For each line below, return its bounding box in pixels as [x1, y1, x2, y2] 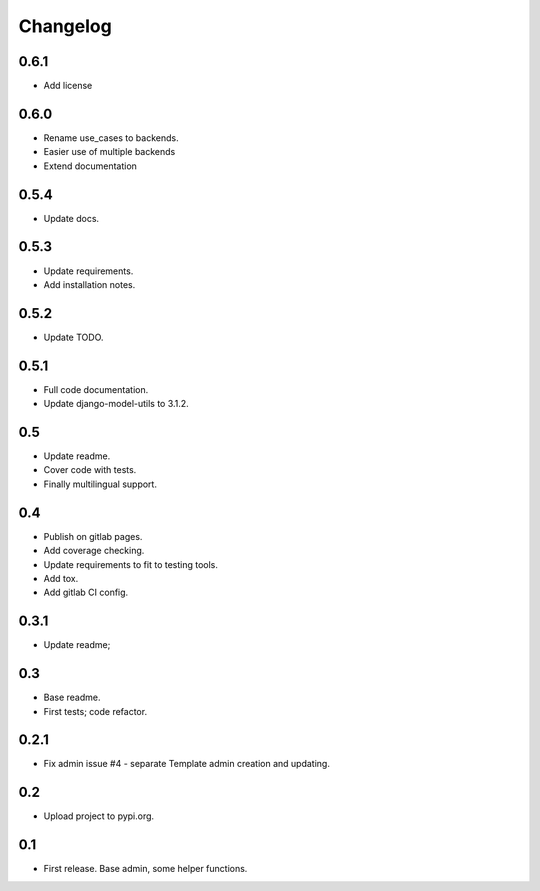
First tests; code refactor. [43, 705, 148, 717]
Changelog [18, 15, 112, 37]
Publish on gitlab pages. [43, 530, 143, 542]
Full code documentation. [43, 383, 149, 395]
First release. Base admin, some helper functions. [43, 863, 248, 875]
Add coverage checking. [43, 545, 145, 557]
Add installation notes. [43, 278, 136, 290]
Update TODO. [43, 331, 104, 343]
